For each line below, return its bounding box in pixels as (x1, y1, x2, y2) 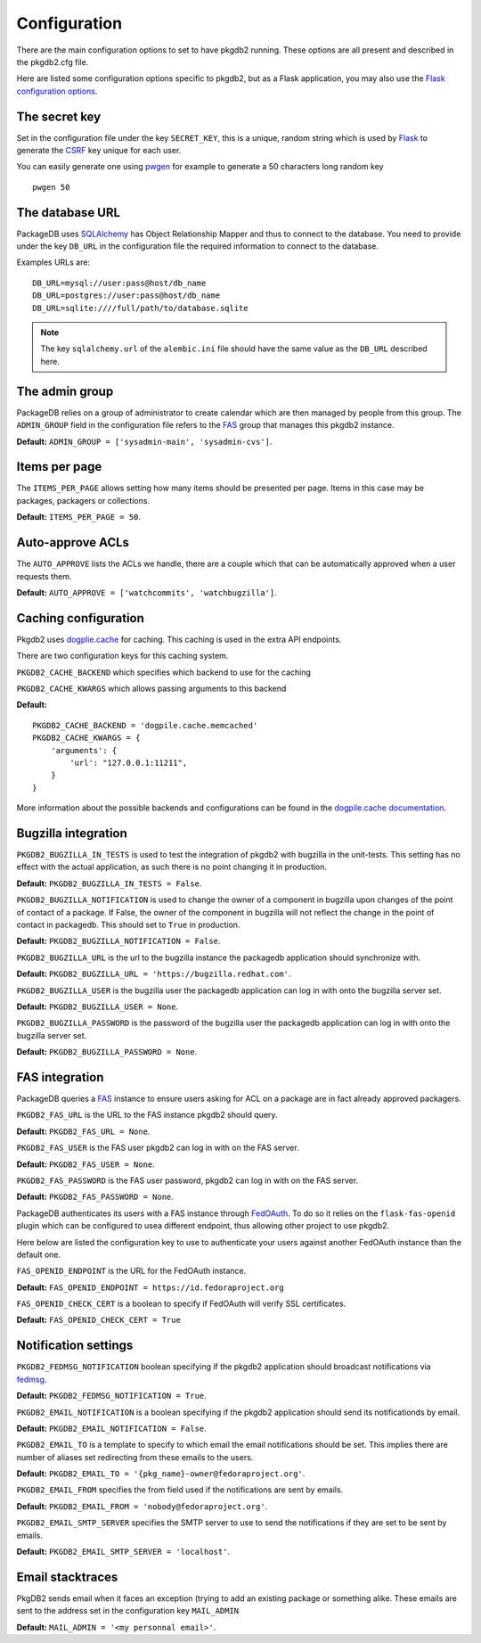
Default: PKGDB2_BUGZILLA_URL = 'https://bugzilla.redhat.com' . (16, 968, 291, 980)
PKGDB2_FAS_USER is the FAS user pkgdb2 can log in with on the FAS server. (16, 1142, 299, 1154)
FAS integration (16, 1070, 104, 1085)
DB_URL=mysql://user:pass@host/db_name (32, 277, 207, 288)
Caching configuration (16, 611, 144, 626)
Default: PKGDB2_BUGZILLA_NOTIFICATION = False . (16, 936, 221, 947)
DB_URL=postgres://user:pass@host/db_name (32, 291, 221, 300)
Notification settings (16, 1338, 134, 1353)
